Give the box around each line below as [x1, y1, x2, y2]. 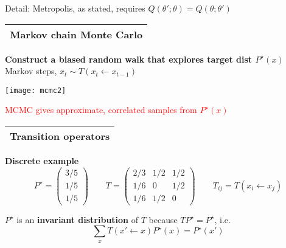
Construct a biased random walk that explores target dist [5, 52, 253, 65]
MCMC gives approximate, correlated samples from [5, 103, 197, 116]
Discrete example [5, 154, 79, 167]
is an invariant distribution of [16, 213, 139, 226]
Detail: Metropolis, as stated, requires [5, 2, 145, 14]
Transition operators [10, 129, 110, 143]
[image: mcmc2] [5, 86, 66, 95]
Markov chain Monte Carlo [10, 27, 143, 41]
